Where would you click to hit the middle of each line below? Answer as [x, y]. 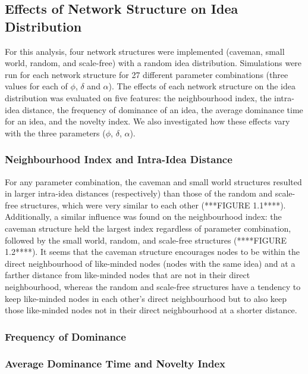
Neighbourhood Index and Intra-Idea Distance [119, 159]
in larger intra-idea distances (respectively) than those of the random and [139, 193]
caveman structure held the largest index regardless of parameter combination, [148, 228]
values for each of [36, 86]
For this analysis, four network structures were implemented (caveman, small [145, 51]
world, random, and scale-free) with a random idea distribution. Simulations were [153, 63]
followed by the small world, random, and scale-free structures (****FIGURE [146, 240]
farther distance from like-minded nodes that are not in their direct [128, 275]
